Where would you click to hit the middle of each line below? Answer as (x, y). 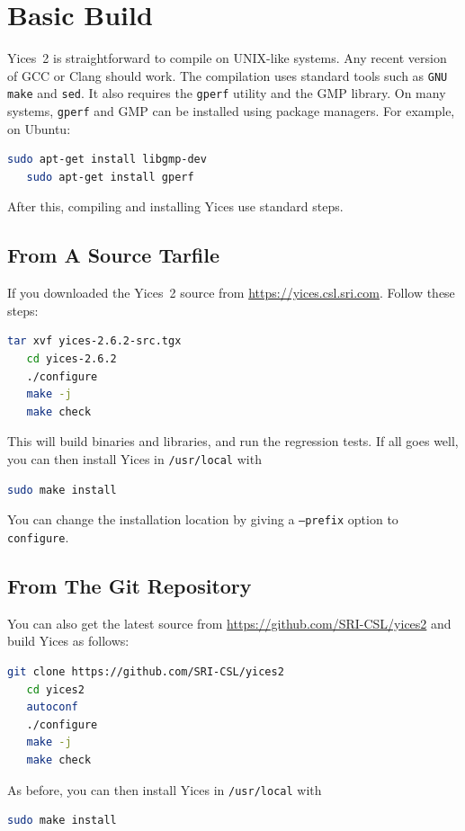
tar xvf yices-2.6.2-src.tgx (94, 341)
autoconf (52, 707)
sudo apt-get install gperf (110, 177)
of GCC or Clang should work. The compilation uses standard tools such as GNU (228, 75)
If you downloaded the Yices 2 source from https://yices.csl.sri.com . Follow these (231, 293)
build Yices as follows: (68, 641)
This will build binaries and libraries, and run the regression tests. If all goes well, (233, 441)
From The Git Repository (130, 585)
